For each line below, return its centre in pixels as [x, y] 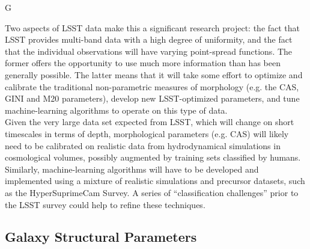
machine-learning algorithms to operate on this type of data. [116, 110]
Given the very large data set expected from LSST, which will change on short [150, 122]
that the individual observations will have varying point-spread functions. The [149, 51]
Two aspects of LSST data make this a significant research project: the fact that [153, 27]
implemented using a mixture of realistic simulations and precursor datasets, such [155, 181]
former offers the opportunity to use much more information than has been [143, 63]
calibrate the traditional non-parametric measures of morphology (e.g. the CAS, [152, 86]
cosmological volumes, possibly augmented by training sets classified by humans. [153, 157]
